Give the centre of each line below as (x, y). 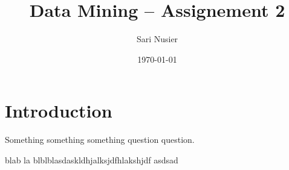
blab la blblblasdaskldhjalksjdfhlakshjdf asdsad (92, 159)
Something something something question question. (100, 140)
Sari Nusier (157, 39)
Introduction (59, 111)
